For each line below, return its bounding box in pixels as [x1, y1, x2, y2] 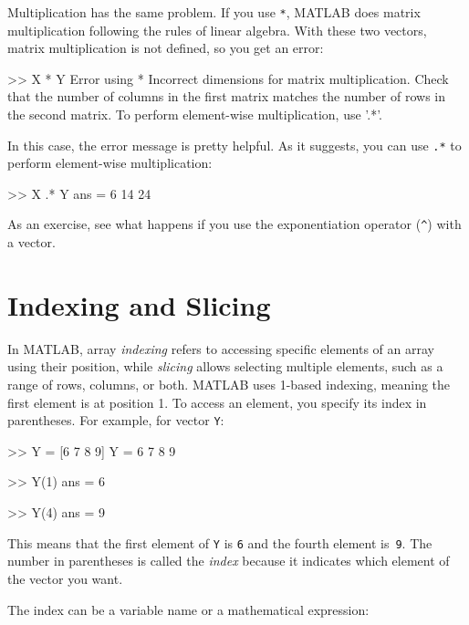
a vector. [7, 233, 56, 252]
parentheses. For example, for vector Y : [7, 411, 224, 430]
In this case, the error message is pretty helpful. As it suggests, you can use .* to [7, 135, 462, 154]
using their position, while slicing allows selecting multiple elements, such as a [7, 357, 443, 376]
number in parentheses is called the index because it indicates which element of [7, 551, 450, 570]
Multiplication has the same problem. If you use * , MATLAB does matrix [7, 3, 421, 21]
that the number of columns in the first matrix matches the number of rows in [7, 87, 445, 106]
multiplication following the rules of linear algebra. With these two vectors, [7, 20, 427, 39]
